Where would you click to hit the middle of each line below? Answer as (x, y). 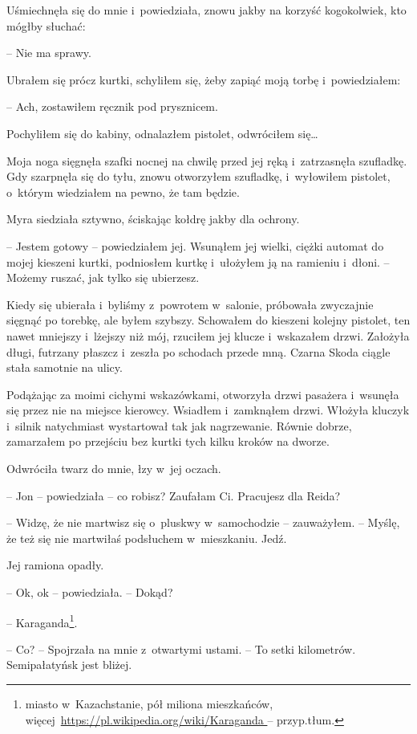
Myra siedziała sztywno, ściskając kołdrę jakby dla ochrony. (153, 219)
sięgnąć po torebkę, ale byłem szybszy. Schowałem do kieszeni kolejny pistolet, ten (208, 320)
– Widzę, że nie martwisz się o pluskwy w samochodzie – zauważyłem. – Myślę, (203, 522)
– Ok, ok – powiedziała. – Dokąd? (90, 592)
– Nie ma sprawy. (49, 53)
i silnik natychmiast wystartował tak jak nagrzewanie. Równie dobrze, (179, 425)
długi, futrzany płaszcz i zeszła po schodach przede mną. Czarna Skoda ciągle (198, 351)
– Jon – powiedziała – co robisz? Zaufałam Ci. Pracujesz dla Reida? (174, 495)
